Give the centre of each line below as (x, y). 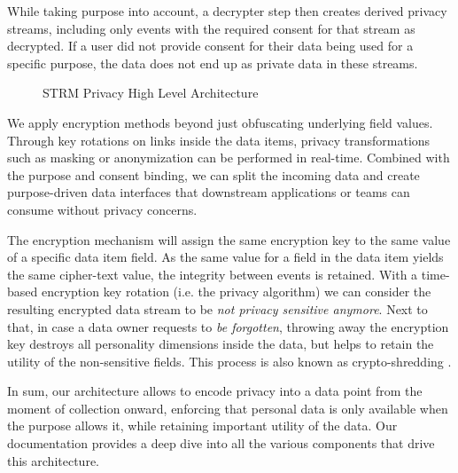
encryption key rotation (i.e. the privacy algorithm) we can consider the (236, 292)
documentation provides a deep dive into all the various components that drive (221, 443)
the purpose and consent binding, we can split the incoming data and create (213, 174)
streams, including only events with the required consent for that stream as (211, 28)
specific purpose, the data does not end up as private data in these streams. (213, 63)
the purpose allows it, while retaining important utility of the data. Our (202, 426)
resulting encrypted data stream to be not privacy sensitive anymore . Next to (217, 308)
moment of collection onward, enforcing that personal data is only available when (228, 408)
